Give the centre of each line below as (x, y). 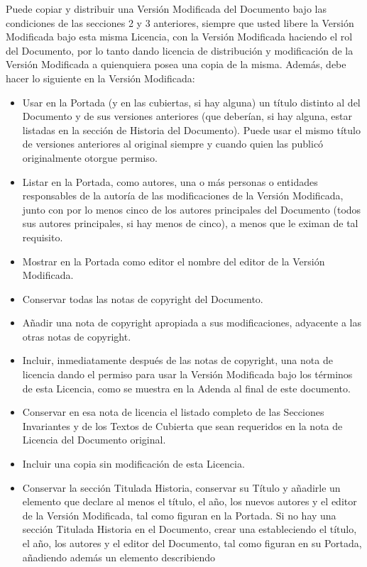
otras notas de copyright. (77, 336)
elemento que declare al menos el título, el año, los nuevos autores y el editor (190, 501)
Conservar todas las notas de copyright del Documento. (143, 298)
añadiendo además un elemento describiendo (119, 557)
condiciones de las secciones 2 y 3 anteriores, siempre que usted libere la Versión (180, 22)
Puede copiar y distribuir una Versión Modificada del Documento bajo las (166, 9)
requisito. (43, 237)
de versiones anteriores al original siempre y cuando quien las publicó (173, 144)
